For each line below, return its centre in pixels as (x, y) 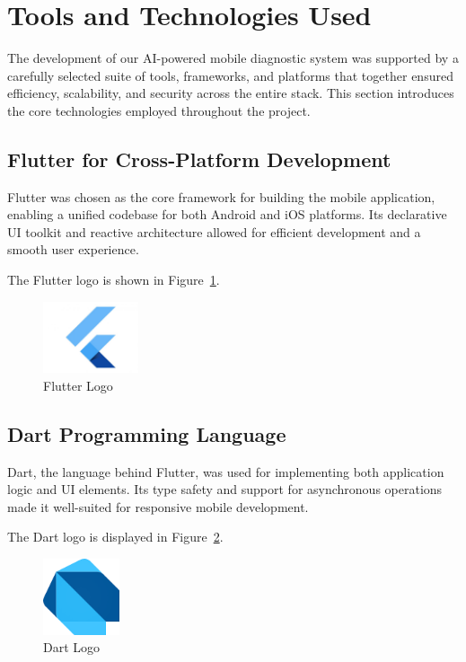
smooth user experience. (73, 249)
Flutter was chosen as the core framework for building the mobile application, (221, 196)
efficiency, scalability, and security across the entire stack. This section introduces (231, 93)
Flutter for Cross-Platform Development (199, 159)
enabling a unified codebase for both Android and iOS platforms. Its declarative (227, 214)
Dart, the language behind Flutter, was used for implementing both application (226, 471)
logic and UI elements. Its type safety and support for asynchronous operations (225, 489)
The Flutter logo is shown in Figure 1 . (114, 280)
